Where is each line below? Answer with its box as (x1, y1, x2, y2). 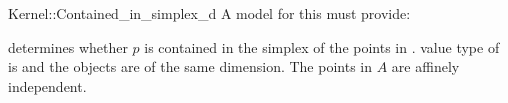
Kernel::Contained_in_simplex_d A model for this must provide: (8, 3, 411, 23)
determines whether (8, 36, 128, 57)
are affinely (391, 56, 460, 77)
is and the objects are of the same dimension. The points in (8, 56, 373, 77)
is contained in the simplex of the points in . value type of (144, 36, 500, 57)
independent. (8, 75, 87, 96)
